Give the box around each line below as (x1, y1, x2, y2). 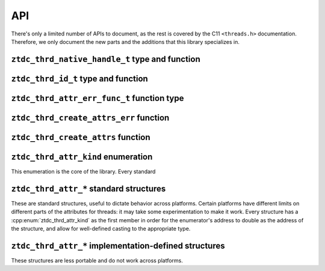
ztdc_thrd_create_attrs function (11, 132, 150, 142)
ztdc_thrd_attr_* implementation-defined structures (11, 240, 225, 251)
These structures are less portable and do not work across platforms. (11, 257, 184, 264)
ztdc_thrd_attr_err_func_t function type (11, 93, 184, 103)
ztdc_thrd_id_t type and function (11, 73, 149, 84)
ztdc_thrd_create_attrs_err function (11, 112, 170, 123)
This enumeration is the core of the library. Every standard (11, 168, 156, 175)
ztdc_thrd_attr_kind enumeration (11, 151, 153, 162)
